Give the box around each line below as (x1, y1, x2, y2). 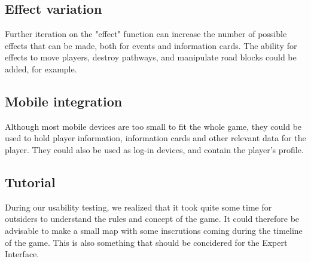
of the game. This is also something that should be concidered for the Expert (5, 236, 288, 248)
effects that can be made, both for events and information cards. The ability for (5, 39, 297, 51)
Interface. (5, 248, 39, 260)
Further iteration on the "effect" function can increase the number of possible (5, 28, 287, 40)
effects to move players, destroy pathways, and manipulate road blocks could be (5, 51, 297, 63)
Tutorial (5, 172, 56, 191)
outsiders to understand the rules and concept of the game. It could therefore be (5, 212, 300, 225)
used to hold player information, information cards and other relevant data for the (5, 132, 306, 144)
